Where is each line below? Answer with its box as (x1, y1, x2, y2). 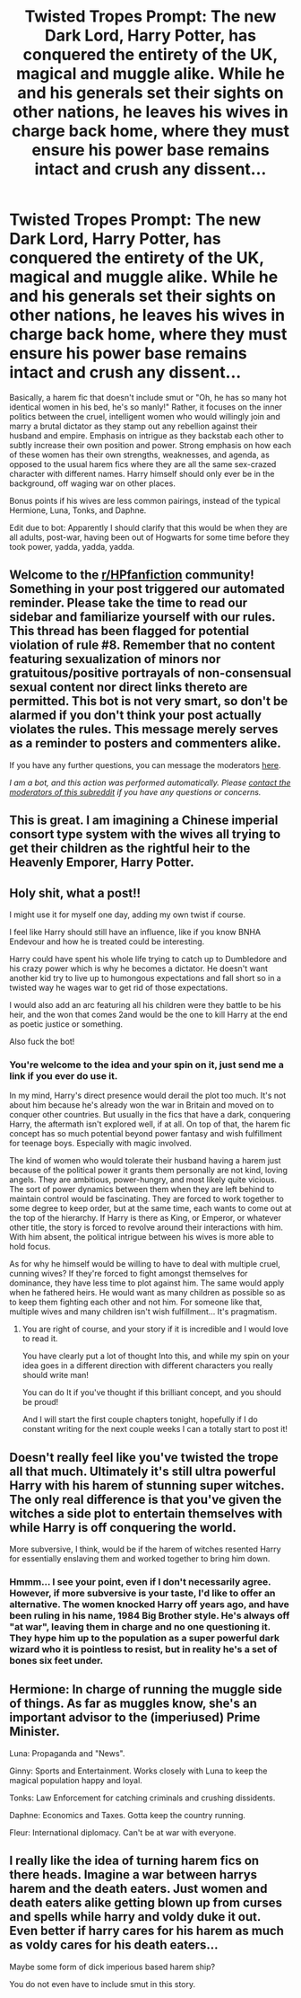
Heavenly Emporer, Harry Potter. (9, 855, 194, 871)
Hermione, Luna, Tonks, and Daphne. (9, 505, 147, 516)
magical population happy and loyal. (9, 1774, 143, 1785)
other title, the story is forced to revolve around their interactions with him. (9, 1222, 284, 1233)
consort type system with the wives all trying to (9, 827, 281, 842)
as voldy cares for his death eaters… (9, 1938, 219, 1953)
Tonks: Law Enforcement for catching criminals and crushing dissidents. (9, 1792, 276, 1803)
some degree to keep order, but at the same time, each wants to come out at (9, 1203, 292, 1214)
